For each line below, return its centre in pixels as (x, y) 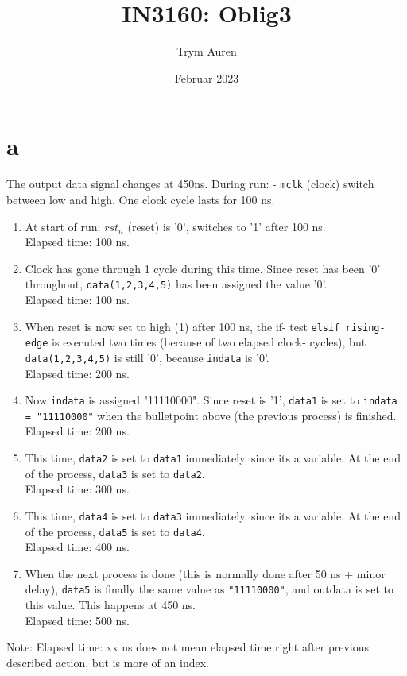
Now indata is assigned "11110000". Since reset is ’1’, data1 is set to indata (211, 400)
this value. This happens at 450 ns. (110, 605)
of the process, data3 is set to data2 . (115, 473)
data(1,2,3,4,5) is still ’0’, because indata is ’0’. (147, 357)
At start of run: (63, 226)
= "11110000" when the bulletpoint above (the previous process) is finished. (211, 415)
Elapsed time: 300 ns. (77, 489)
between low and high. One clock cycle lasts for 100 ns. (141, 199)
